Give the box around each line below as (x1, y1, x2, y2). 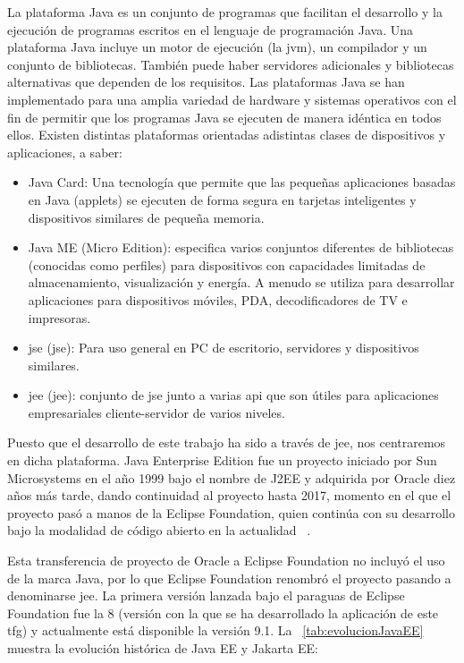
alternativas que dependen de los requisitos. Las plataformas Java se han (7, 72, 405, 91)
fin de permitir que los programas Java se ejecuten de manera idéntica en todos (7, 107, 442, 126)
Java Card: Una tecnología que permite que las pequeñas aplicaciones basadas (28, 173, 456, 191)
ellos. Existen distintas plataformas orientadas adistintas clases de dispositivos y (7, 125, 446, 144)
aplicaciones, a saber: (7, 142, 122, 161)
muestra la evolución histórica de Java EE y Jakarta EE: (7, 639, 318, 657)
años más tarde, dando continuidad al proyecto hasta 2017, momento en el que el (7, 486, 451, 505)
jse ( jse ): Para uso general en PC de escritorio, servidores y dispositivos (28, 338, 419, 357)
